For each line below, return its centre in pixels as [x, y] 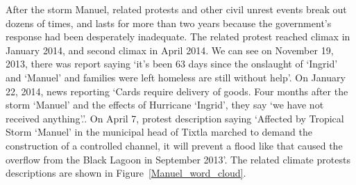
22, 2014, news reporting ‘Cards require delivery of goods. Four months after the [177, 91]
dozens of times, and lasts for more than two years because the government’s [169, 23]
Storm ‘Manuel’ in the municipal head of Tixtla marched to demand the [159, 132]
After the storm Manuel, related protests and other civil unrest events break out [176, 9]
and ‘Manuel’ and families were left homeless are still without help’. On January [176, 77]
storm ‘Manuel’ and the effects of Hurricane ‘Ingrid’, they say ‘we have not [165, 105]
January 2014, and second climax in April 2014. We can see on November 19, [170, 50]
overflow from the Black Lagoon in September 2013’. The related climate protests [178, 159]
